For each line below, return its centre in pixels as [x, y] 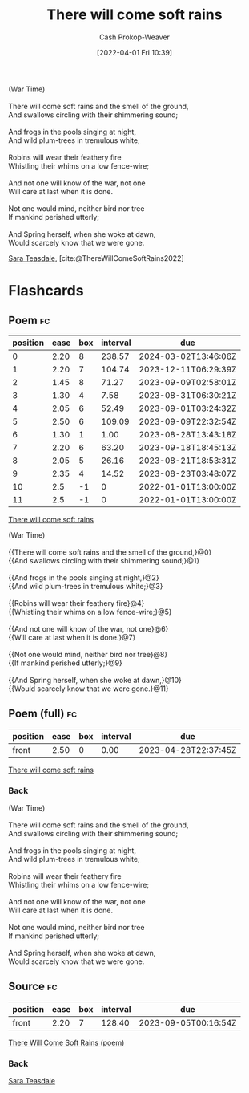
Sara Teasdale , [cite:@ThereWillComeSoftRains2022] [96, 258]
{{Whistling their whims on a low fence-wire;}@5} [90, 612]
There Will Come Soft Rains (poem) [66, 1042]
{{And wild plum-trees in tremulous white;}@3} [86, 586]
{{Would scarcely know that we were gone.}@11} [89, 689]
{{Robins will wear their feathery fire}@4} [76, 603]
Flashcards [46, 291]
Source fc [33, 987]
